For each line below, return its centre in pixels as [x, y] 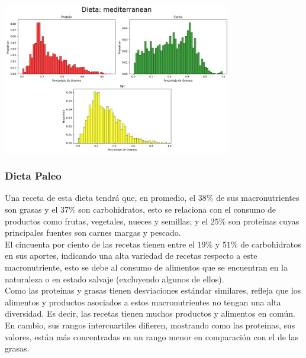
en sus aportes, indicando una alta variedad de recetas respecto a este [131, 256]
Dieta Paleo [33, 176]
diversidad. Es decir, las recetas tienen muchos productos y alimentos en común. [150, 313]
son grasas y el [31, 209]
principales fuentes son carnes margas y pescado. [93, 232]
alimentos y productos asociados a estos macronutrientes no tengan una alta [143, 302]
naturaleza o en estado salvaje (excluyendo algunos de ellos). [115, 279]
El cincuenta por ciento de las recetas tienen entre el [100, 244]
